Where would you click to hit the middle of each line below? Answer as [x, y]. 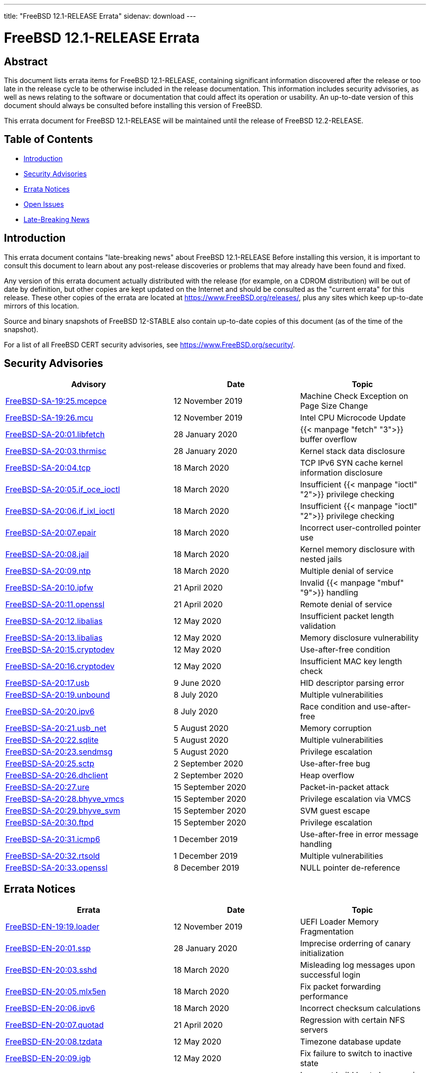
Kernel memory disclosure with [357, 550]
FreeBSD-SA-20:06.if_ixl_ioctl [60, 511]
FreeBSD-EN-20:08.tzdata [54, 1042]
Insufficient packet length [347, 616]
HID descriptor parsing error [352, 683]
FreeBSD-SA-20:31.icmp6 [53, 839]
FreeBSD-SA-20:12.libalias [54, 621]
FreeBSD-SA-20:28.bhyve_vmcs [65, 799]
